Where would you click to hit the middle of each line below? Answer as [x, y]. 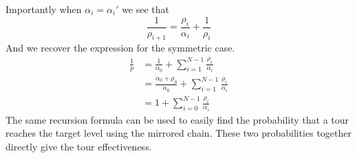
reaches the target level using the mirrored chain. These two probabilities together [178, 133]
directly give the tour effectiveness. [79, 146]
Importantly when [44, 9]
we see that [146, 9]
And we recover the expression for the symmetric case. [120, 48]
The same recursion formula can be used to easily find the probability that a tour [177, 119]
